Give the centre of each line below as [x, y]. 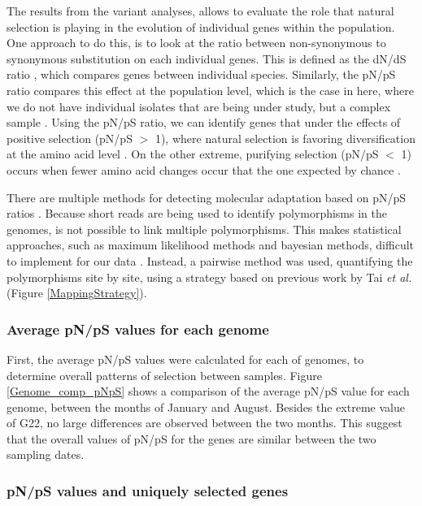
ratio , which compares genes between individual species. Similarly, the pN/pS [201, 74]
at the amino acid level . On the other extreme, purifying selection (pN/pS [193, 154]
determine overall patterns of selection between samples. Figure [164, 375]
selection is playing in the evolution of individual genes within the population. [201, 26]
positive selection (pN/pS [70, 138]
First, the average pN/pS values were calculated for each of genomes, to [185, 359]
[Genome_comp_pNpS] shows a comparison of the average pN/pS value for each [208, 391]
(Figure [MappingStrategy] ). [77, 293]
